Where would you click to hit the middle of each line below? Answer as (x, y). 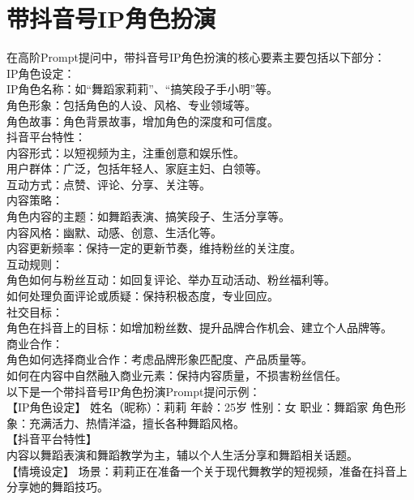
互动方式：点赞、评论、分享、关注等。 (109, 184)
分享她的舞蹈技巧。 (58, 487)
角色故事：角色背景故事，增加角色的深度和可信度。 (143, 121)
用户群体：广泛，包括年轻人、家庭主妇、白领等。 (137, 168)
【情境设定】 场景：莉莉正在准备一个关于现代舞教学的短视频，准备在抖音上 (207, 470)
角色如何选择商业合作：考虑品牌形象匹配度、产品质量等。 (160, 359)
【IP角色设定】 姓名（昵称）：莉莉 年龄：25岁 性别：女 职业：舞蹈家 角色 (201, 407)
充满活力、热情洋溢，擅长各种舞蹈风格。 (137, 422)
